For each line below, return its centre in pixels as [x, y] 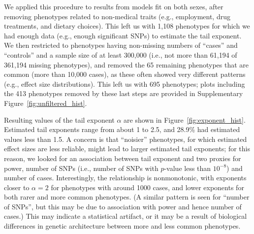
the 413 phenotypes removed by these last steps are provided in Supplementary [124, 93]
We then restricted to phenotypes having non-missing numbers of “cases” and [121, 45]
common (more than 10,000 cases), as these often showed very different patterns [125, 74]
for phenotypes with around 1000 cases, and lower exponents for [147, 187]
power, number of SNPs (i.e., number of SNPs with [81, 168]
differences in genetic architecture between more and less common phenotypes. [122, 226]
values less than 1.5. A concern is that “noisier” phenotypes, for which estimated [126, 139]
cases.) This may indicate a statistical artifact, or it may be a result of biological [126, 216]
